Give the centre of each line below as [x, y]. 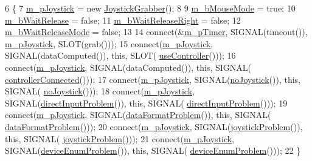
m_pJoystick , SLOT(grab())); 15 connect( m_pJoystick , [109, 43]
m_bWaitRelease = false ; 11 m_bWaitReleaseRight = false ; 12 [123, 20]
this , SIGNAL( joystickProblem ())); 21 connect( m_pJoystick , [120, 138]
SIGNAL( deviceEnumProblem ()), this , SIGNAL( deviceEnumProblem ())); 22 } [153, 150]
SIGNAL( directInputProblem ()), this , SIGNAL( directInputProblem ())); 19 [146, 103]
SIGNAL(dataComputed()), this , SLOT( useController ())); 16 [120, 55]
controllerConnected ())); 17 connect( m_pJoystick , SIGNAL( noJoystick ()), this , [153, 79]
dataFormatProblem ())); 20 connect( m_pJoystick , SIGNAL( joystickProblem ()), [154, 126]
